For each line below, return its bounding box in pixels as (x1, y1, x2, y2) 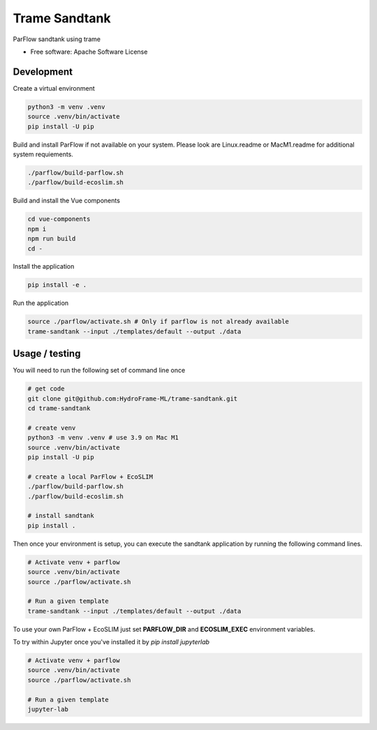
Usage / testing (13, 348, 81, 359)
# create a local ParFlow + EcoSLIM (27, 472, 154, 481)
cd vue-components (27, 215, 91, 223)
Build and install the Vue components (13, 196, 120, 205)
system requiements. (13, 150, 73, 158)
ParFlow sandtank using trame (13, 35, 101, 43)
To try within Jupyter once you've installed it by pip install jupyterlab (13, 638, 209, 646)
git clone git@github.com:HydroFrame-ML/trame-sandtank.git (27, 394, 238, 403)
